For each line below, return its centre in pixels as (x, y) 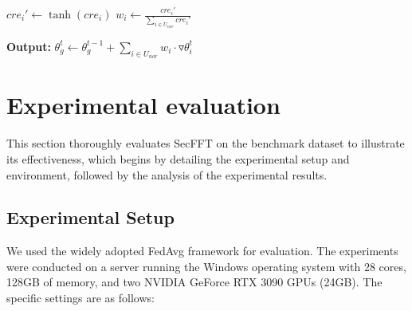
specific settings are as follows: (80, 298)
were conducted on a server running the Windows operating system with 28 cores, (206, 266)
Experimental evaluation (143, 105)
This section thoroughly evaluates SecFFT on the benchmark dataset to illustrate (206, 143)
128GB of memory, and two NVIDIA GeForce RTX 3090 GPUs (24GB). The (194, 282)
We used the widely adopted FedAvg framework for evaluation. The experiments (202, 251)
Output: (29, 46)
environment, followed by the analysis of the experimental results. (167, 174)
